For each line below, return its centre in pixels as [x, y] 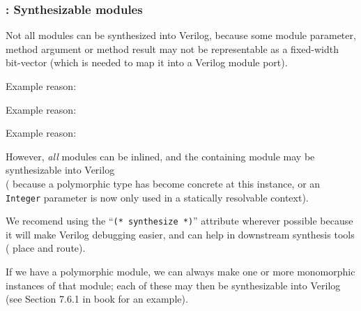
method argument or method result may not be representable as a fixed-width [172, 48]
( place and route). [46, 248]
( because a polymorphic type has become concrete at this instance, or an [163, 183]
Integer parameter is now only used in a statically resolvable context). [157, 197]
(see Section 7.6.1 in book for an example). [97, 299]
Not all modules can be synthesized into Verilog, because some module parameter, [181, 35]
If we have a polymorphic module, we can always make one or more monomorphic [180, 272]
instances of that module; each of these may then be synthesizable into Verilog [173, 285]
